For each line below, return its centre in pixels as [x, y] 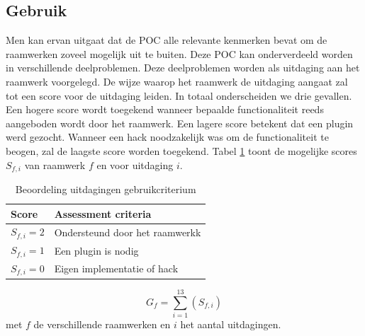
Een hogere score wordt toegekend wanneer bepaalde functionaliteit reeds [165, 109]
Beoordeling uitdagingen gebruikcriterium [106, 189]
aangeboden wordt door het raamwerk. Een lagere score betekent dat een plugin [180, 123]
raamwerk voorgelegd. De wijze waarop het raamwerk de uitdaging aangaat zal [177, 81]
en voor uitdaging [135, 164]
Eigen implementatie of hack [116, 268]
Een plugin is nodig [96, 250]
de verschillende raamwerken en [102, 324]
